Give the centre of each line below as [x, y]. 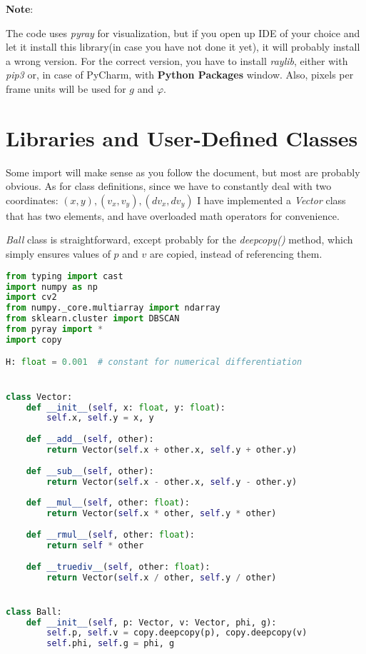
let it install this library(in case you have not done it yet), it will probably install [183, 47]
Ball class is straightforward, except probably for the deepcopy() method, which [179, 240]
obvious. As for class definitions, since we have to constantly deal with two [169, 186]
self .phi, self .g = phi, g [111, 644]
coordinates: [32, 200]
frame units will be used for [66, 88]
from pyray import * [55, 329]
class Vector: [39, 397]
